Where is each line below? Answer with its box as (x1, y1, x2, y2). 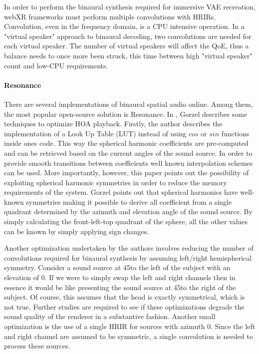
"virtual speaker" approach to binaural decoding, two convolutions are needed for (4, 30, 252, 41)
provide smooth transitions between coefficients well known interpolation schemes (4, 157, 253, 168)
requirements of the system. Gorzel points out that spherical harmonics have (4, 187, 238, 197)
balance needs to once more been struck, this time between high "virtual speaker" (4, 50, 253, 60)
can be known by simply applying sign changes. (4, 226, 149, 236)
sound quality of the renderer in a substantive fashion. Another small (4, 311, 216, 322)
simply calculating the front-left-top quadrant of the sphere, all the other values (4, 216, 248, 227)
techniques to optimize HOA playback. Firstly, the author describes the (4, 118, 223, 129)
